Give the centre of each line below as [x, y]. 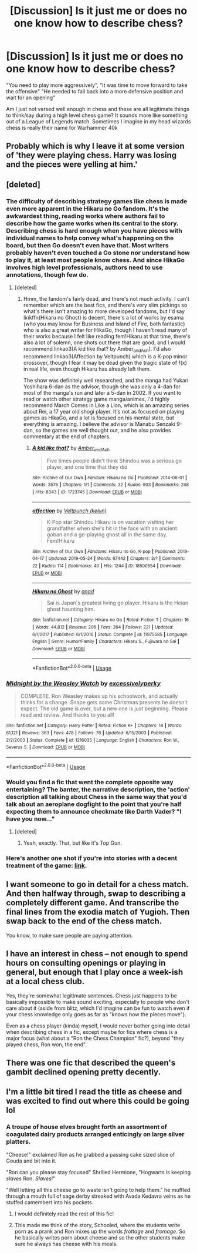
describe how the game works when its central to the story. [92, 223]
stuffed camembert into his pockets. [50, 1202]
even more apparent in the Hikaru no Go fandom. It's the [87, 209]
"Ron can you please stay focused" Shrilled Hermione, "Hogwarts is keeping [98, 1172]
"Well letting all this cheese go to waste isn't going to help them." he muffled [98, 1190]
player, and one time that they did [87, 467]
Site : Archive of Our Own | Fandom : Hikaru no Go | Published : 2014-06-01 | [110, 478]
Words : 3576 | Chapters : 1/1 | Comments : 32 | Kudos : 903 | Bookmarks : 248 [111, 485]
